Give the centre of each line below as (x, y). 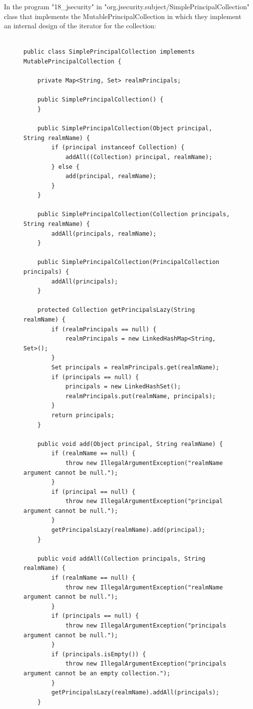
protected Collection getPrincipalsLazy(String (116, 310)
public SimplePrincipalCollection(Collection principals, (134, 214)
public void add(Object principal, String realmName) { (130, 444)
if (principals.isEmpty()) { (99, 654)
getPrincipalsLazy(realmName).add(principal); (128, 530)
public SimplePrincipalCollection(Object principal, (125, 129)
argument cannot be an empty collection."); (97, 673)
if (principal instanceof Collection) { (118, 148)
